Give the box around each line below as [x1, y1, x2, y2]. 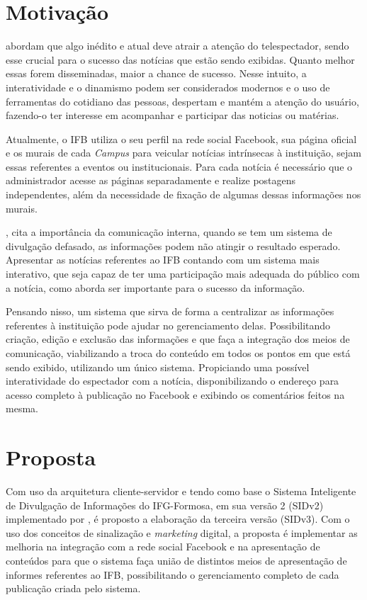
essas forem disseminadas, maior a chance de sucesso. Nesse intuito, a [6, 66, 307, 81]
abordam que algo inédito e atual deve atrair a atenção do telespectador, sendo [6, 38, 349, 53]
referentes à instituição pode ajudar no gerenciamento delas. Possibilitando [6, 317, 331, 332]
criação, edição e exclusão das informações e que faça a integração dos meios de [6, 332, 350, 346]
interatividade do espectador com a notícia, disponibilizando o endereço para [6, 373, 339, 388]
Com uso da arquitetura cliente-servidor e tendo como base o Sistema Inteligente [6, 484, 356, 499]
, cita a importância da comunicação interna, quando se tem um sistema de [6, 225, 332, 239]
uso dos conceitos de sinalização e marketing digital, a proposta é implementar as [6, 525, 358, 540]
